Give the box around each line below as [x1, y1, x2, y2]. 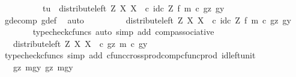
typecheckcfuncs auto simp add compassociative [32, 25, 214, 38]
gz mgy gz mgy [13, 60, 73, 73]
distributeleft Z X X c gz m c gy [13, 37, 148, 49]
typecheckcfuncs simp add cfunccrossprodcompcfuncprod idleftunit [4, 49, 256, 61]
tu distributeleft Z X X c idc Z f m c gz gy [42, 2, 225, 14]
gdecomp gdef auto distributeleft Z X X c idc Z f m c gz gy [4, 13, 291, 26]
